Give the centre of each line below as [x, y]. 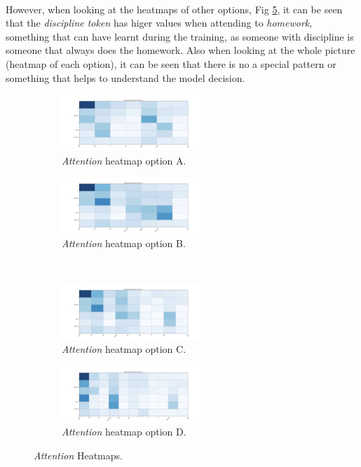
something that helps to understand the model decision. [125, 77]
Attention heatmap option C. [124, 349]
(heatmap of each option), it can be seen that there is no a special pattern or [171, 63]
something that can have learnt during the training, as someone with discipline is [180, 36]
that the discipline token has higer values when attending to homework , [159, 23]
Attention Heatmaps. [78, 455]
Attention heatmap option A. [124, 160]
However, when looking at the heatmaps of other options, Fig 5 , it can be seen [174, 9]
